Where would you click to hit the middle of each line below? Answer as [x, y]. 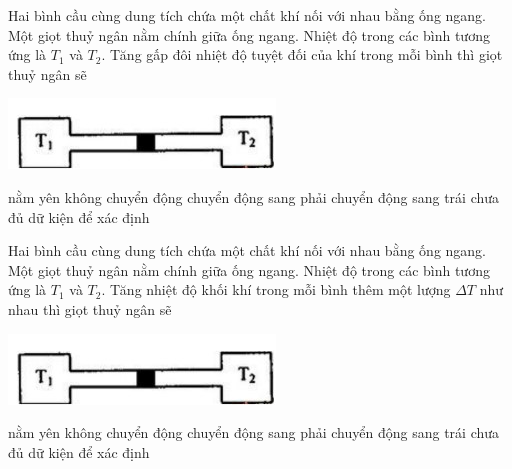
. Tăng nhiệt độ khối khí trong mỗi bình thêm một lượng [276, 289]
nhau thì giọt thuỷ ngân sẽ [90, 308]
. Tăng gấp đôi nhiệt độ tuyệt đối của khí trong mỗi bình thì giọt [302, 54]
